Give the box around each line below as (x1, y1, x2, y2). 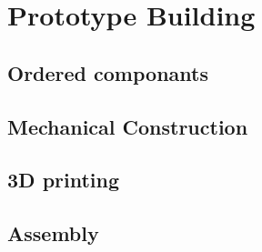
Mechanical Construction (7, 112, 248, 140)
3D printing (7, 166, 120, 194)
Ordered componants (7, 58, 208, 86)
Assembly (7, 219, 99, 247)
